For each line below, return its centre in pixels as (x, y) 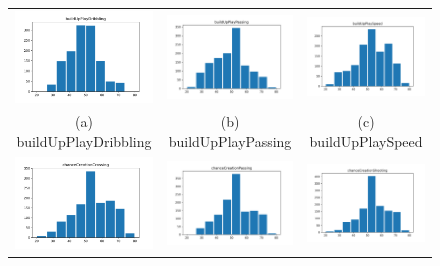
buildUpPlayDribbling (84, 141)
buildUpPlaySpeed (366, 141)
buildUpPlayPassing (230, 141)
